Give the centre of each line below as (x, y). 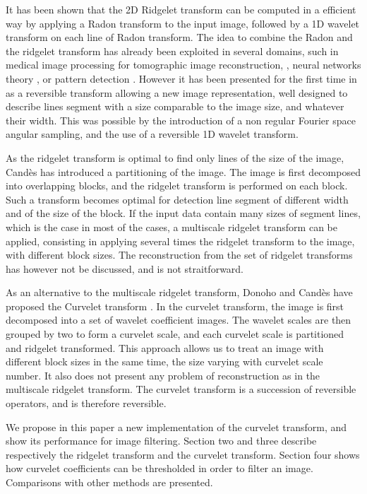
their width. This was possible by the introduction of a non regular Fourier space (181, 120)
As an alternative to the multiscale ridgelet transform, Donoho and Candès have (179, 292)
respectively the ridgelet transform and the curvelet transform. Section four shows (183, 454)
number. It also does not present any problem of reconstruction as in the (163, 375)
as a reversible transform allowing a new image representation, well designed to (177, 92)
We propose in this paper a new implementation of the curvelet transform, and (176, 427)
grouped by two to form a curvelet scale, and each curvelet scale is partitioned (175, 334)
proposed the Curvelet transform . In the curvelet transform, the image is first (175, 306)
